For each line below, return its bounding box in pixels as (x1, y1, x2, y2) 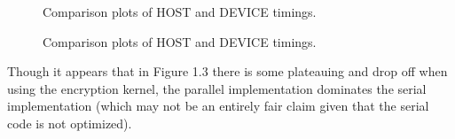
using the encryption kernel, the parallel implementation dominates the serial (7, 79, 427, 97)
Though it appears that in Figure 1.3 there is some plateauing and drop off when (7, 62, 448, 81)
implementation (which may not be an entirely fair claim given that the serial (7, 97, 429, 115)
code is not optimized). (7, 113, 132, 132)
